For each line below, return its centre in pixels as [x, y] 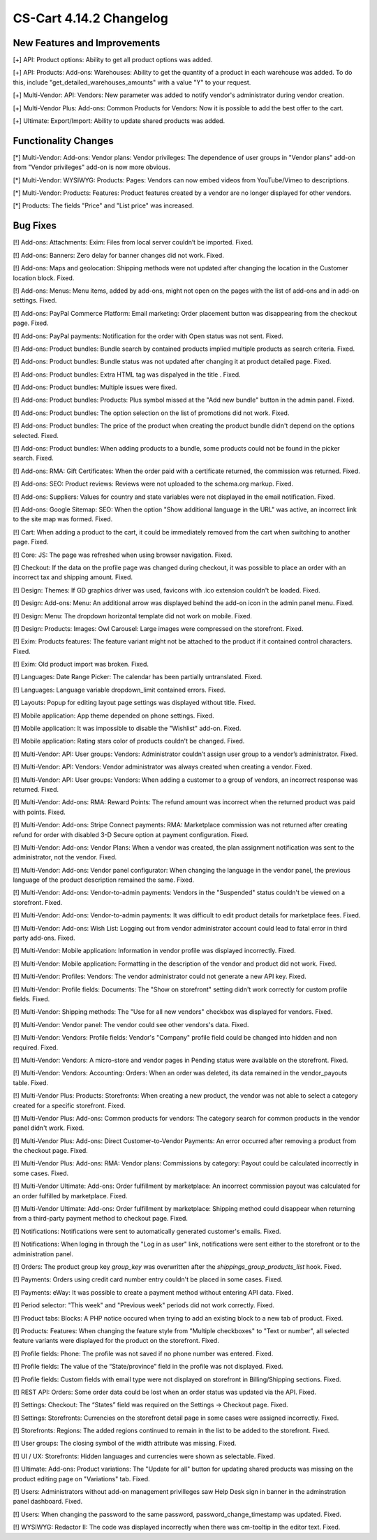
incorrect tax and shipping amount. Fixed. [73, 577]
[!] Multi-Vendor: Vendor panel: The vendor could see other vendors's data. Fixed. [131, 1024]
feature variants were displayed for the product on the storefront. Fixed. [116, 1341]
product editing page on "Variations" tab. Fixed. [81, 1479]
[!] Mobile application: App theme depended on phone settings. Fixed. [113, 715]
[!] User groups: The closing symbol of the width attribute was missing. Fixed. [125, 1444]
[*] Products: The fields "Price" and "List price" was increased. [104, 205]
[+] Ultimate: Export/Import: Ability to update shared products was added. [119, 121]
